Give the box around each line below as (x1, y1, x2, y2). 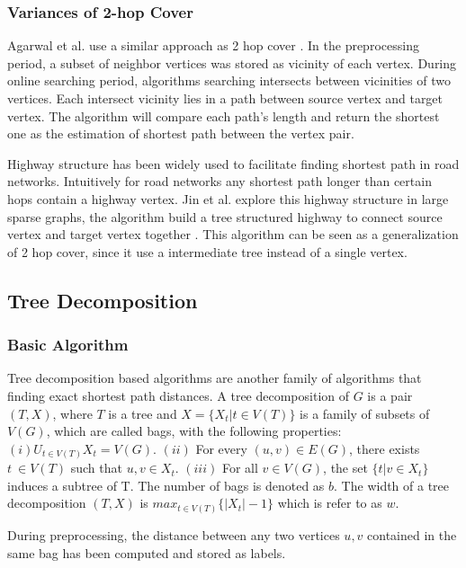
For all (221, 458, 258, 477)
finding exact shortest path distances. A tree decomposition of (7, 386, 350, 404)
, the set (323, 458, 368, 477)
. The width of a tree (334, 475, 450, 494)
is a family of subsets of (300, 404, 430, 422)
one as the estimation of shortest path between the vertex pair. (7, 124, 354, 143)
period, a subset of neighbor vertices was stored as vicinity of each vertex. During (7, 53, 457, 72)
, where (52, 404, 93, 422)
